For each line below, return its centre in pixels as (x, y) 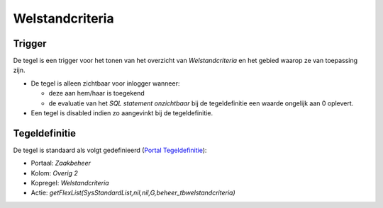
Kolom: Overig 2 (54, 173)
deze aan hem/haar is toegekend (96, 93)
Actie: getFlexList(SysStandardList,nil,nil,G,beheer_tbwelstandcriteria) (133, 193)
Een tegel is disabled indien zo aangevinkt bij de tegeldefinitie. (122, 113)
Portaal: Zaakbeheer (61, 163)
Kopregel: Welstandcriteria (70, 183)
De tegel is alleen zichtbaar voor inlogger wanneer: (105, 83)
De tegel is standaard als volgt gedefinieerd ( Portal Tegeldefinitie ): (110, 150)
